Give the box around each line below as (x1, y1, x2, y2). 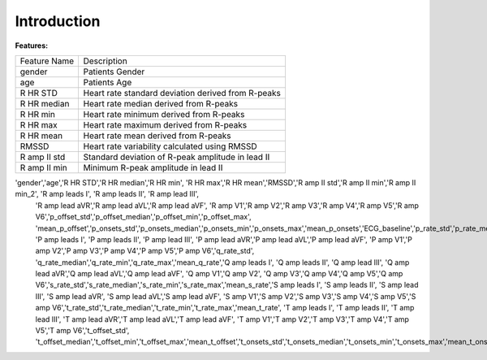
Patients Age (83, 76, 132, 88)
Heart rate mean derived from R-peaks (83, 130, 231, 141)
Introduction (15, 12, 101, 30)
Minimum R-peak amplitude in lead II (83, 162, 223, 173)
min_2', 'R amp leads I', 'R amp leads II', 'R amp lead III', (15, 189, 199, 199)
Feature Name (19, 55, 75, 67)
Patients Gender (83, 66, 145, 77)
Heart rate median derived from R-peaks (83, 98, 239, 109)
